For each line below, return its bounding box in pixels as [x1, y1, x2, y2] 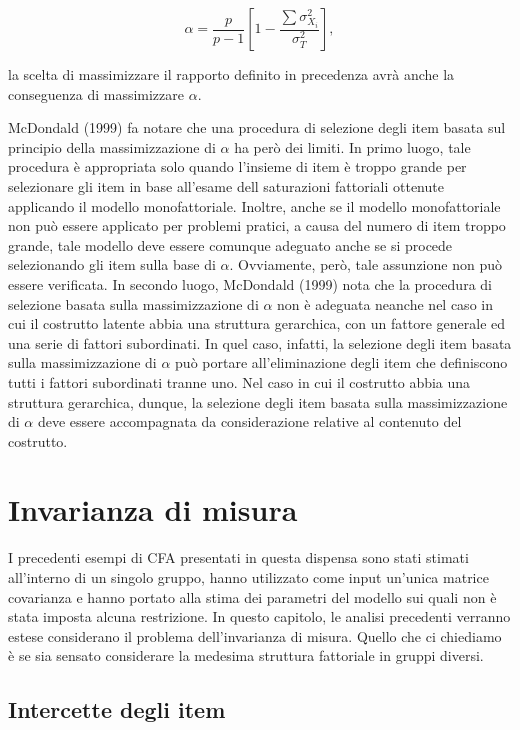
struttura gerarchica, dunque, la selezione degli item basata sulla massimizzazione [8, 391, 508, 412]
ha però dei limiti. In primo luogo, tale [234, 136, 471, 157]
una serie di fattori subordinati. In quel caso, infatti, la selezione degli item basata [8, 332, 512, 353]
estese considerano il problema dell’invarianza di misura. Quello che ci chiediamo [8, 625, 502, 646]
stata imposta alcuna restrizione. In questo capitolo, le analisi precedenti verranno [8, 606, 511, 627]
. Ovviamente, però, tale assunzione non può [229, 254, 502, 275]
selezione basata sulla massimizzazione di [8, 293, 259, 314]
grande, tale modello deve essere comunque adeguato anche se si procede [8, 234, 453, 255]
